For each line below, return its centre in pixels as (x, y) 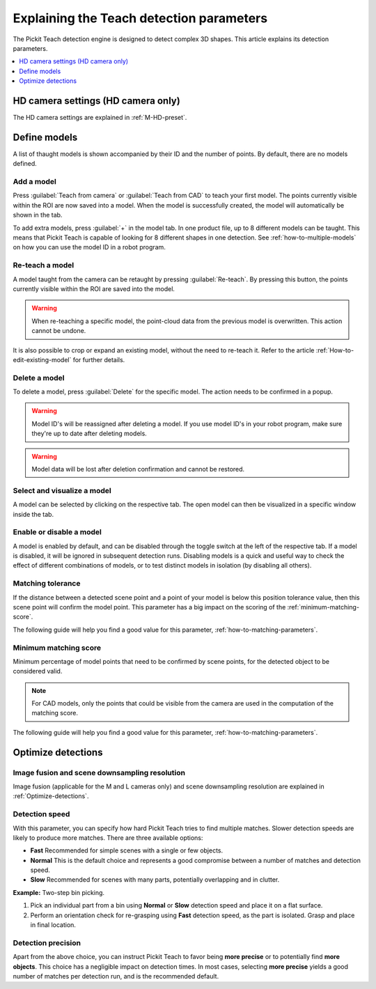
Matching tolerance (47, 584)
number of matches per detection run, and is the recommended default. (116, 976)
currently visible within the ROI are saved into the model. (94, 288)
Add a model (35, 182)
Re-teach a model (44, 265)
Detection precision (47, 942)
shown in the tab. (38, 215)
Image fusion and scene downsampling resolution (99, 772)
